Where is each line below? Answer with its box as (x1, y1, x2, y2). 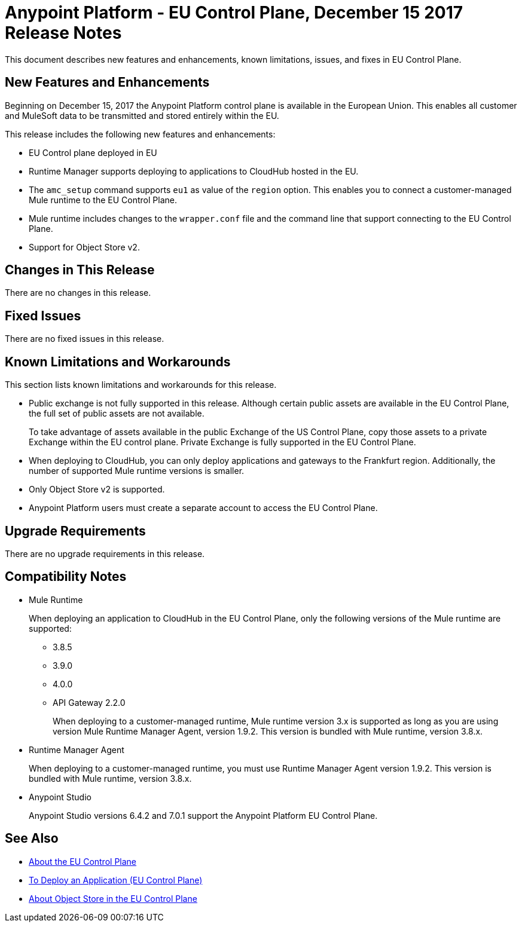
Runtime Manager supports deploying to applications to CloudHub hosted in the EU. (29, 166, 359, 176)
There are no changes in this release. (5, 287, 151, 298)
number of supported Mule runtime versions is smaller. (29, 466, 245, 476)
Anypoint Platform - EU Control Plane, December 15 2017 (5, 2, 463, 23)
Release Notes (5, 23, 122, 43)
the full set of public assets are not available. (29, 408, 204, 419)
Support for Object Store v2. (29, 241, 140, 252)
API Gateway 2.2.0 (53, 697, 126, 708)
